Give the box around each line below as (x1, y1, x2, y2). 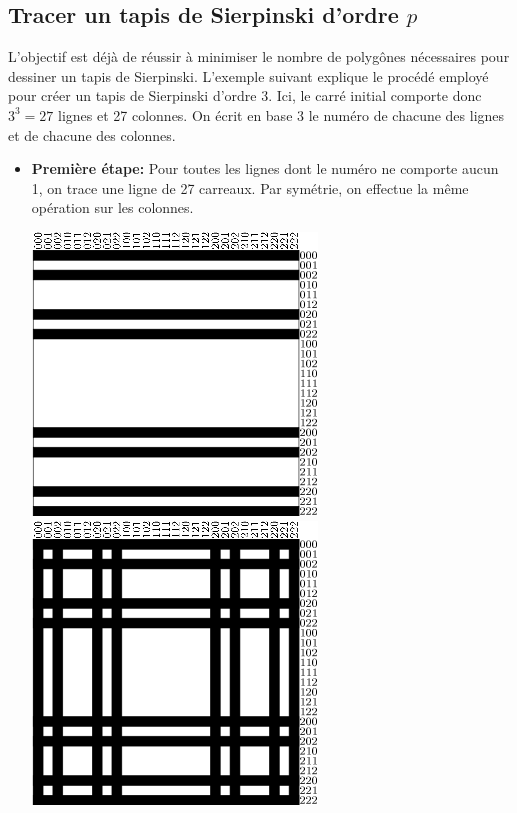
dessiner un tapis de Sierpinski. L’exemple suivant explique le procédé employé (8, 65, 489, 86)
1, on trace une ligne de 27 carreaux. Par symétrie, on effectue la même (31, 177, 469, 198)
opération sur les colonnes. (31, 197, 194, 218)
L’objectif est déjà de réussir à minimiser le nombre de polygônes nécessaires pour (8, 46, 510, 67)
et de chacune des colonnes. (8, 124, 176, 145)
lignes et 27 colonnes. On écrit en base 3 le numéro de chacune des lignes (58, 104, 505, 125)
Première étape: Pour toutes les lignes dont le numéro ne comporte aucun (31, 158, 499, 179)
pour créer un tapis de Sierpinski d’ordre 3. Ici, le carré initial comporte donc (8, 85, 482, 106)
